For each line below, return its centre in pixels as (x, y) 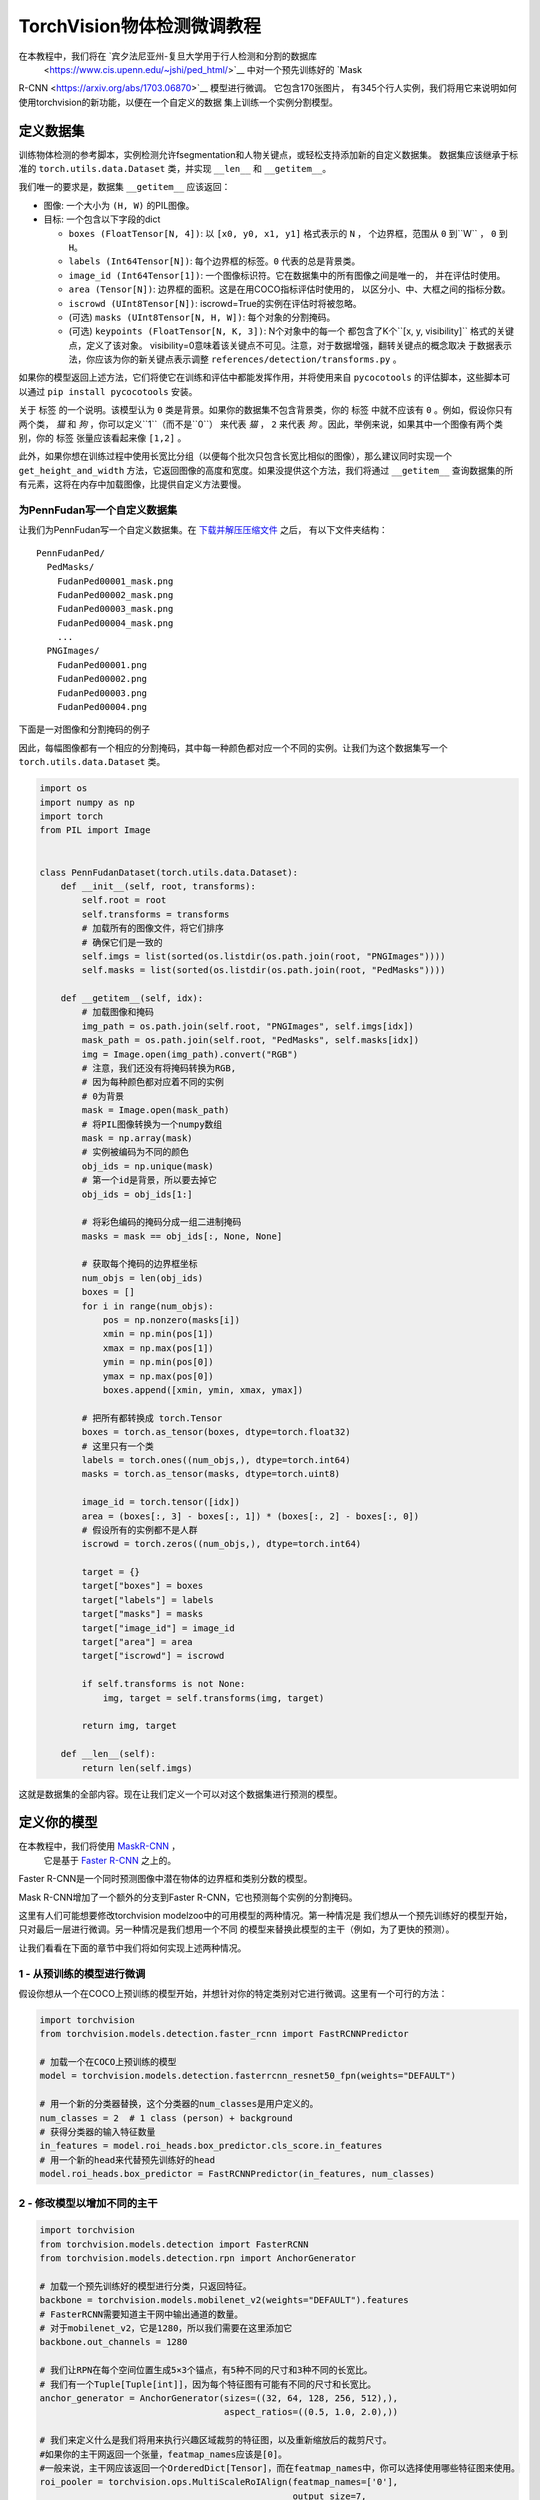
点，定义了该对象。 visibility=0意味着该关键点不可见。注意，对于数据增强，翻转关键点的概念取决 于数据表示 (290, 345)
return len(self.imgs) (137, 1768)
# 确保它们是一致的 (122, 942)
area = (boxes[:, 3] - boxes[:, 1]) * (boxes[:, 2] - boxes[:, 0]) (250, 1516)
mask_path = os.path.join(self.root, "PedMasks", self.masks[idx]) (250, 1040)
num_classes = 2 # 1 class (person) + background (166, 2118)
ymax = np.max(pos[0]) (158, 1376)
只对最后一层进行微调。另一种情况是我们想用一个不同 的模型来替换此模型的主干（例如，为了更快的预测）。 (236, 1929)
